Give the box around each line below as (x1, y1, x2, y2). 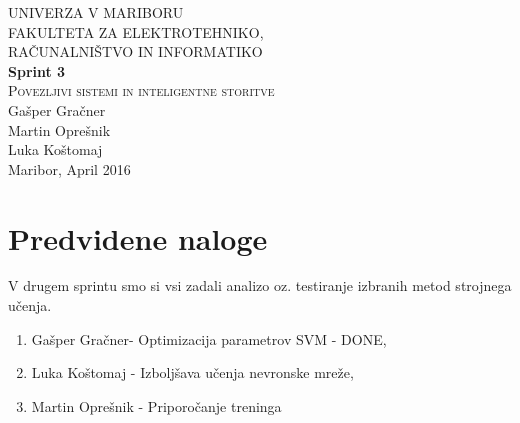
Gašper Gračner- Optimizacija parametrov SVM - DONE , (31, 328, 387, 349)
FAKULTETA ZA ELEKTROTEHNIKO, (8, 21, 264, 42)
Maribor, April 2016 (8, 158, 131, 179)
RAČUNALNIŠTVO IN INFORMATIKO (8, 41, 263, 62)
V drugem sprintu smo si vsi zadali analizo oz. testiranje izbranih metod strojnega (8, 275, 512, 296)
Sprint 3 (8, 60, 66, 81)
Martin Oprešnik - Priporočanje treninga (31, 395, 282, 416)
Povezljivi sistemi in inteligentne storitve (8, 80, 275, 101)
